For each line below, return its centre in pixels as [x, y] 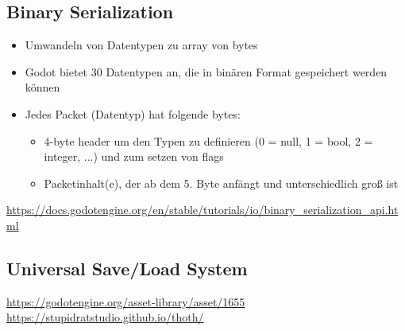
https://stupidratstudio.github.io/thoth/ [105, 317]
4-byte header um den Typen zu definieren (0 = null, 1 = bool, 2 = [208, 140]
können [42, 87]
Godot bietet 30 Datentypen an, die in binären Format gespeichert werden [206, 71]
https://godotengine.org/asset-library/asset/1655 [126, 301]
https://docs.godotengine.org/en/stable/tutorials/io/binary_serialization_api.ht [202, 210]
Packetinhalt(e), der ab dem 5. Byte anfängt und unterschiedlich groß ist [221, 183]
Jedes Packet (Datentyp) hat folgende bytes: [133, 113]
